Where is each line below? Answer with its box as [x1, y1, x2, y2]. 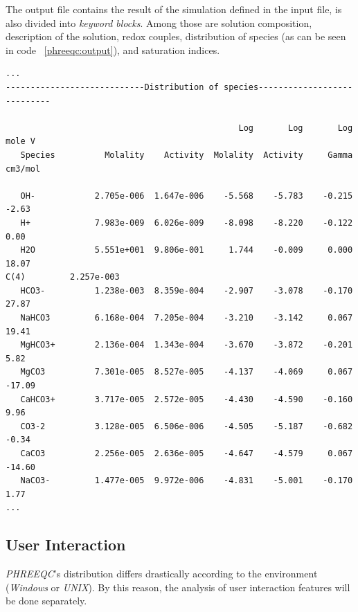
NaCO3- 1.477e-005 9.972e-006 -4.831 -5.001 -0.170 [20, 476, 353, 486]
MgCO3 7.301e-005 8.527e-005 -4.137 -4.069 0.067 [20, 367, 353, 377]
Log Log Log [238, 123, 353, 133]
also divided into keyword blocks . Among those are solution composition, [6, 15, 312, 30]
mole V [6, 136, 35, 147]
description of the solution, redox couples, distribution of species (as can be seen [6, 29, 346, 44]
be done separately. [6, 593, 87, 608]
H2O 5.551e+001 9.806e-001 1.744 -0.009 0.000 [20, 245, 353, 255]
